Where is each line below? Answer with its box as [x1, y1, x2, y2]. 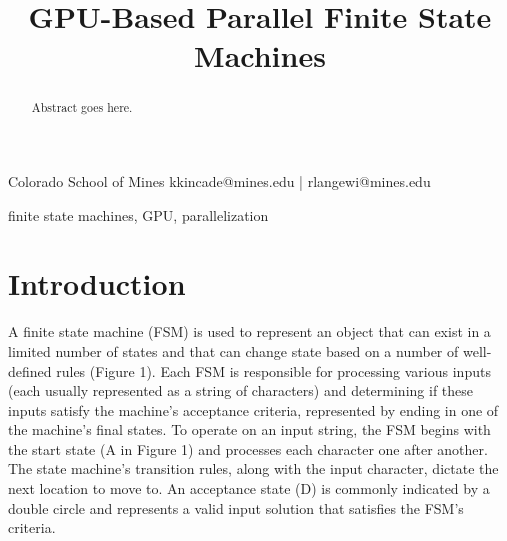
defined [8, 360, 52, 381]
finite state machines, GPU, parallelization [8, 204, 269, 225]
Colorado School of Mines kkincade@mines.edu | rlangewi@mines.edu [8, 171, 431, 192]
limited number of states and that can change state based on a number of [8, 340, 459, 361]
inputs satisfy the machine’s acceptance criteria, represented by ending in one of [8, 399, 499, 420]
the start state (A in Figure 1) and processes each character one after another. [8, 438, 488, 459]
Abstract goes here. [31, 99, 133, 116]
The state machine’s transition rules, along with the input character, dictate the [8, 458, 499, 479]
